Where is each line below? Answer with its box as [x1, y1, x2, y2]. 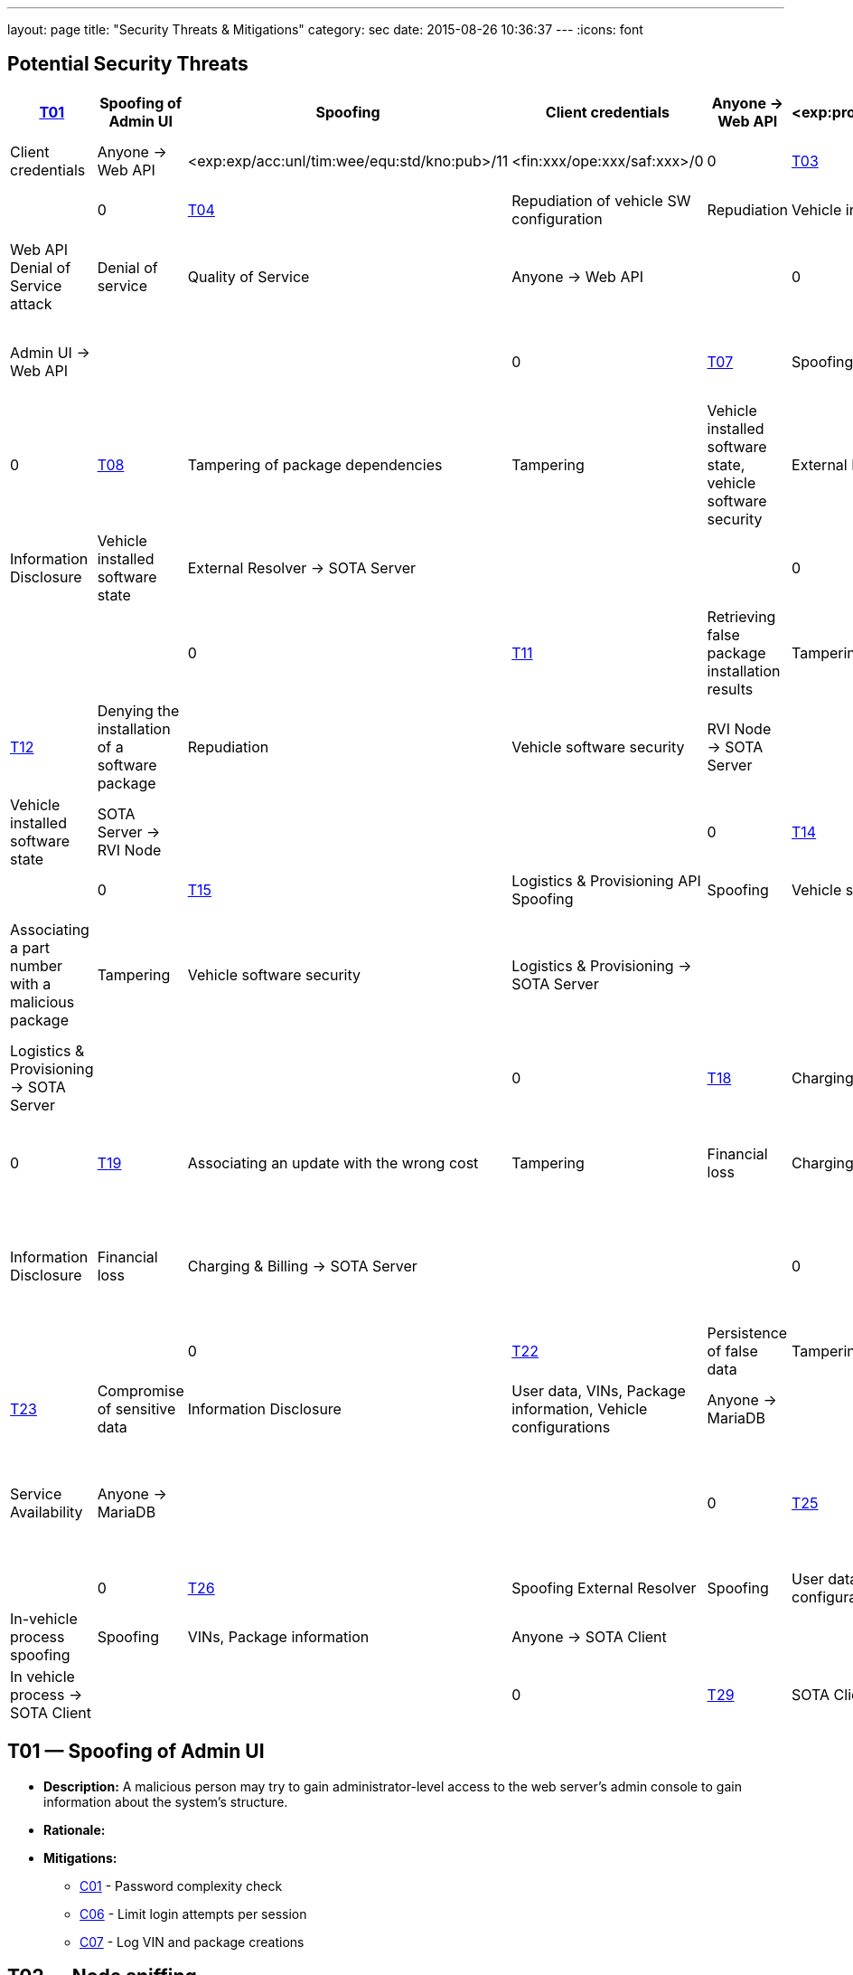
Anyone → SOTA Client [511, 1627, 667, 1646]
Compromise [97, 1381, 184, 1400]
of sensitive [97, 1399, 176, 1418]
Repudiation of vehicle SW [511, 191, 691, 210]
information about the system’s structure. [43, 1793, 288, 1810]
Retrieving [707, 607, 776, 626]
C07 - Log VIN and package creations [80, 1933, 305, 1950]
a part [10, 938, 50, 957]
